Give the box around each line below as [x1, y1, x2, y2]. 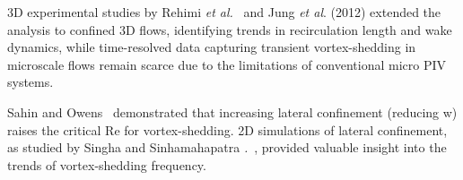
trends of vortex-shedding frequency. [7, 155, 206, 174]
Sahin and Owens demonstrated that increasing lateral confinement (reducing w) [7, 102, 458, 121]
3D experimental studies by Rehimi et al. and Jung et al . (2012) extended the [7, 3, 441, 21]
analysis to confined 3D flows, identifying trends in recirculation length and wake [7, 20, 452, 39]
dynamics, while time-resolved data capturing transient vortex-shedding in [7, 38, 416, 56]
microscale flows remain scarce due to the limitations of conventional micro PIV [7, 55, 447, 73]
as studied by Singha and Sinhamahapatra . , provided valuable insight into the [7, 138, 447, 157]
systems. [7, 73, 54, 91]
